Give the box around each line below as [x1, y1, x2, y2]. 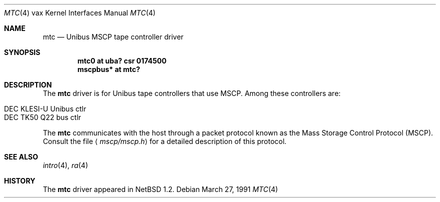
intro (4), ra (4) [43, 161, 88, 169]
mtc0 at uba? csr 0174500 [77, 56, 167, 65]
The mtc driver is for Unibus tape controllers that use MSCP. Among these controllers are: [43, 89, 341, 97]
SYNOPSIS [4, 48, 41, 56]
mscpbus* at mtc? [77, 65, 140, 73]
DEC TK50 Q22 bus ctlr [4, 113, 81, 121]
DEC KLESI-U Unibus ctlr [4, 104, 86, 113]
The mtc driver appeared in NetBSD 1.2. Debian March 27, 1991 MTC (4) [43, 185, 278, 193]
